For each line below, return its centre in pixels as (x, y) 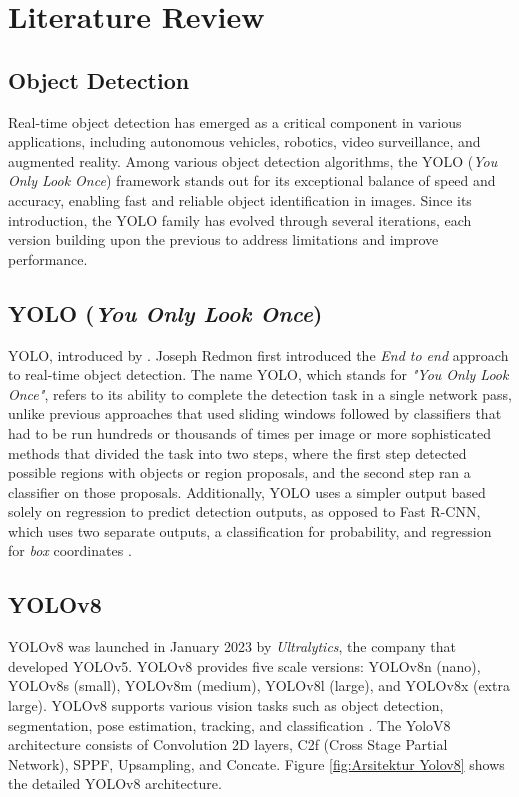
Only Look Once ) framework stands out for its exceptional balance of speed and (252, 180)
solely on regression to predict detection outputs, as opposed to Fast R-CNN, (244, 511)
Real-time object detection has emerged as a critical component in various (235, 121)
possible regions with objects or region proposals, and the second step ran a (239, 472)
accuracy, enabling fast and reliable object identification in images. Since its (240, 199)
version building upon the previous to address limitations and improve (223, 239)
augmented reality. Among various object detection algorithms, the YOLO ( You (253, 160)
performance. (48, 258)
